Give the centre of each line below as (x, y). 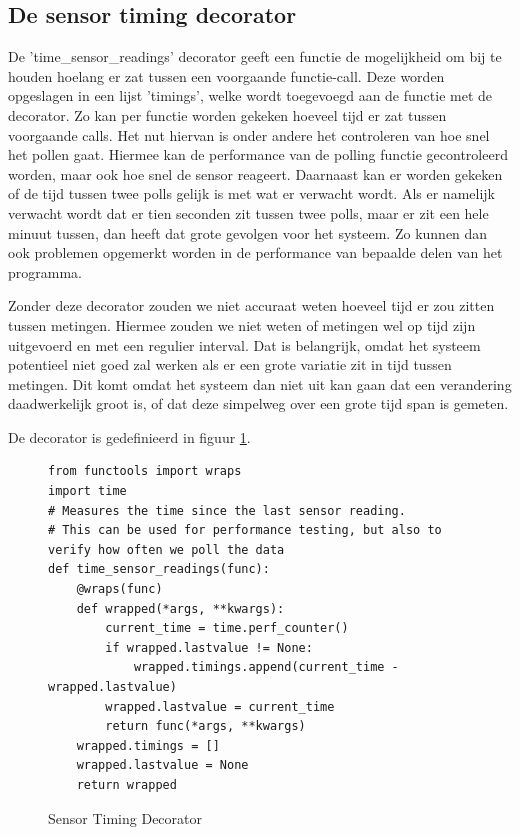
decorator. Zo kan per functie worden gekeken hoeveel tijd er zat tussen (227, 114)
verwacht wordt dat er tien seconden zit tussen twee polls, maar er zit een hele (248, 212)
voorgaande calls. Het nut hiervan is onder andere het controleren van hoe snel (249, 134)
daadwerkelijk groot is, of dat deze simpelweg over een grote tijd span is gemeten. (258, 403)
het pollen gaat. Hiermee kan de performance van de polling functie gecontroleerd (258, 154)
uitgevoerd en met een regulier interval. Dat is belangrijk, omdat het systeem (244, 344)
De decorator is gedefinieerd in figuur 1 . (129, 436)
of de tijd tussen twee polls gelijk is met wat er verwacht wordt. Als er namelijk (251, 193)
